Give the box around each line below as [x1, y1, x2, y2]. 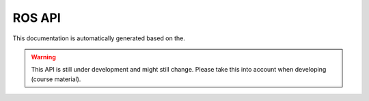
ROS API [12, 10, 61, 25]
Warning [31, 53, 56, 61]
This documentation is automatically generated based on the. [12, 34, 186, 42]
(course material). [31, 75, 81, 83]
